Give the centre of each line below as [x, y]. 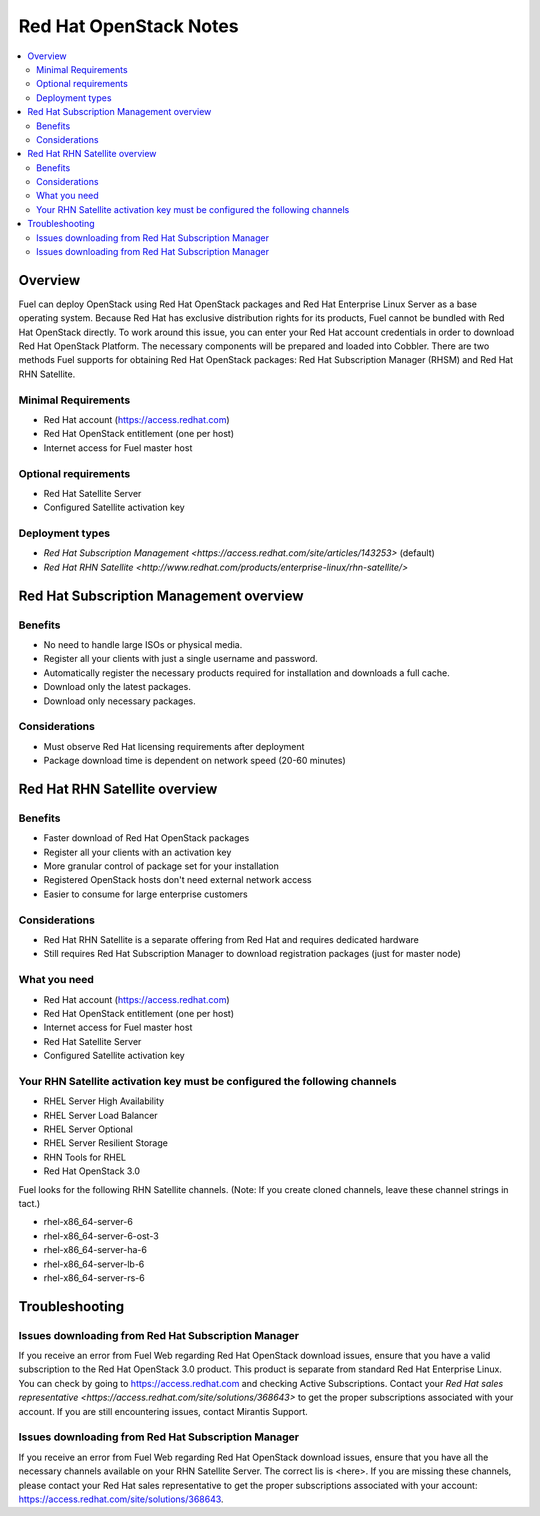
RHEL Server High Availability [104, 1101]
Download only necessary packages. [120, 701]
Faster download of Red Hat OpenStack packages [146, 838]
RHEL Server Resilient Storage [106, 1143]
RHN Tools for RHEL [85, 1157]
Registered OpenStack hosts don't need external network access [177, 880]
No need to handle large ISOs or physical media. [143, 645]
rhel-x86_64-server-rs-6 [94, 1277]
